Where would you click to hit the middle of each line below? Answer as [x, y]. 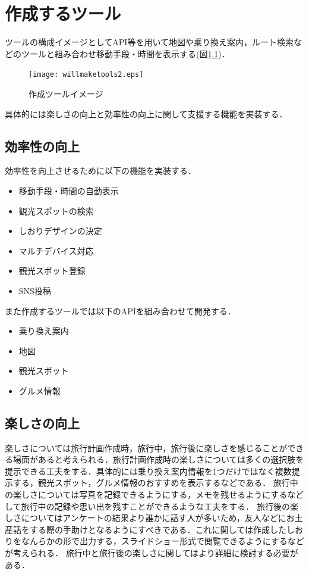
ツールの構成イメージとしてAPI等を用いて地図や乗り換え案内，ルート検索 [149, 42]
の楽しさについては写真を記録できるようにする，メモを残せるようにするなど [154, 495]
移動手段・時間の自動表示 [69, 190]
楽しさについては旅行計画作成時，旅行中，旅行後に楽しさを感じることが [146, 447]
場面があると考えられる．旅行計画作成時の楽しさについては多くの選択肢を [158, 459]
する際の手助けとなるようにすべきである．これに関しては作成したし [162, 529]
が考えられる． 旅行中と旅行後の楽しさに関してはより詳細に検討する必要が [152, 553]
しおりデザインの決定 [60, 231]
